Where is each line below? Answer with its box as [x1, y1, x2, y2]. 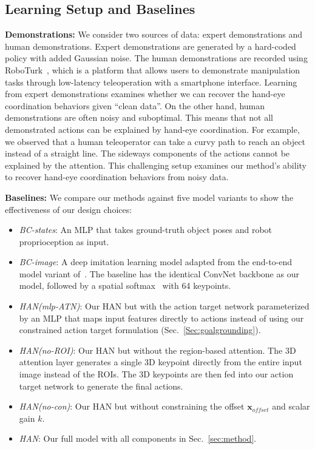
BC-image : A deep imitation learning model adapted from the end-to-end [19, 255, 293, 268]
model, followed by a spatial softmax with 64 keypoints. [19, 279, 231, 292]
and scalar [272, 400, 310, 413]
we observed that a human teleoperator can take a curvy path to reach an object [5, 135, 305, 147]
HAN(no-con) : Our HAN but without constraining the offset [19, 400, 245, 413]
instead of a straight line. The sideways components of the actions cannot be [5, 147, 290, 160]
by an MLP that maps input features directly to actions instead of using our [19, 311, 304, 324]
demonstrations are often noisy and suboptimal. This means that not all [5, 111, 273, 124]
